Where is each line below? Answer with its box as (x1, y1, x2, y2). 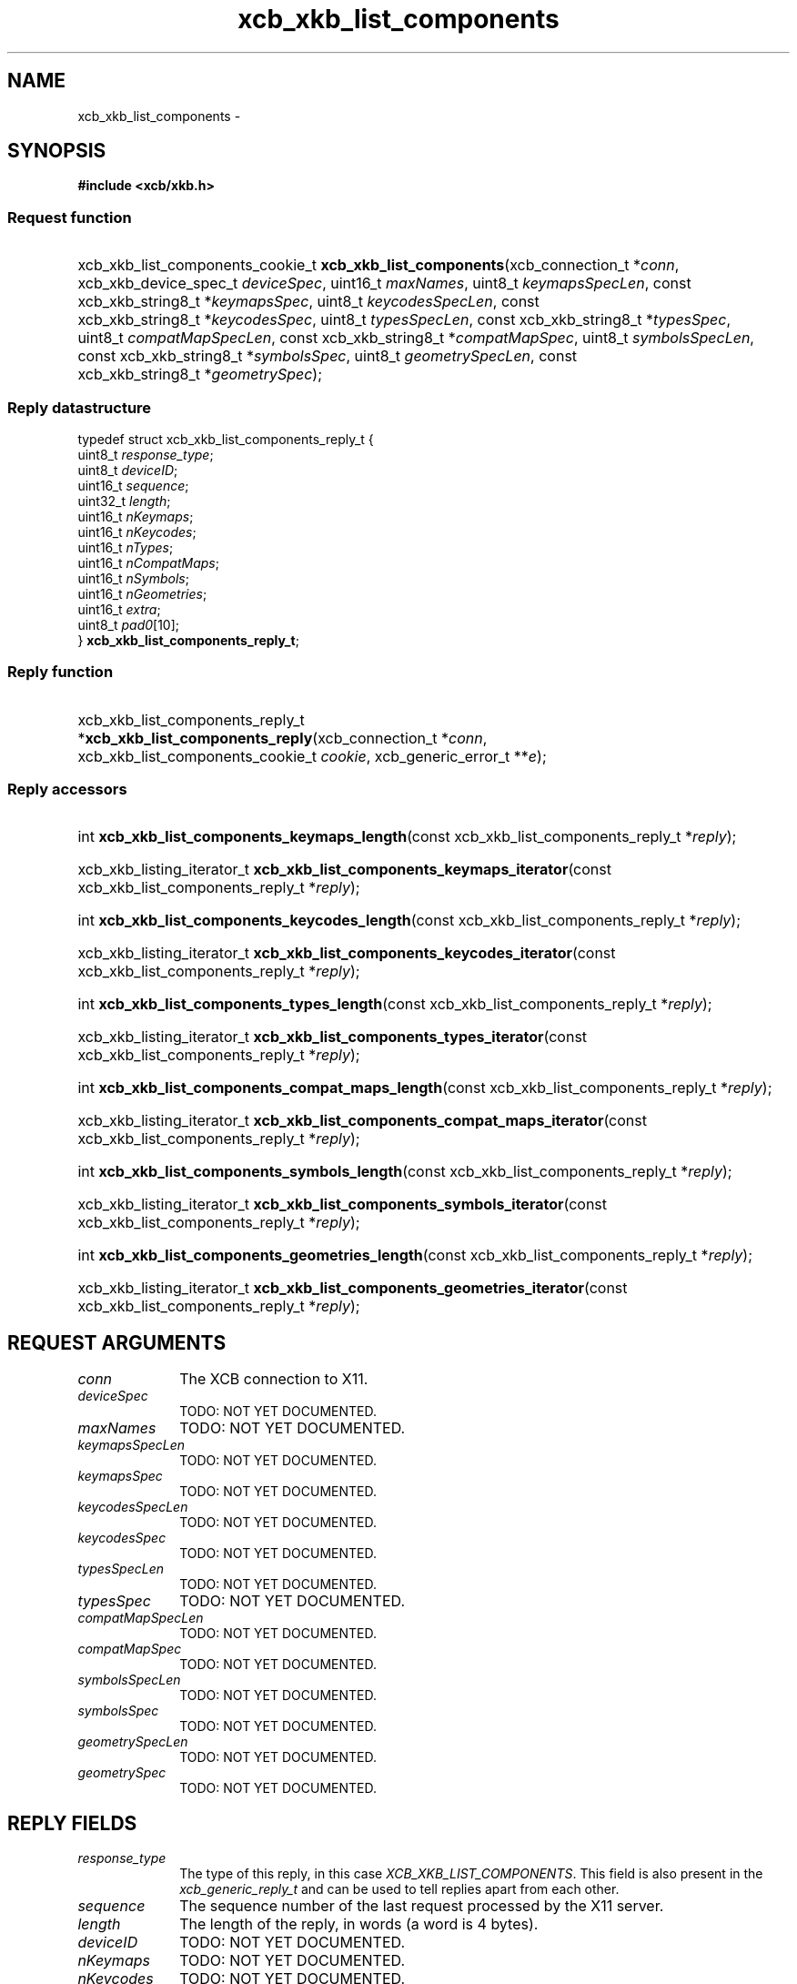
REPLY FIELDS (7, 1811, 137, 1835)
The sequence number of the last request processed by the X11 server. (179, 1897, 664, 1916)
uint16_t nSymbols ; (77, 570, 189, 586)
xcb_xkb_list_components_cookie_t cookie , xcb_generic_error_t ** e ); (77, 746, 547, 765)
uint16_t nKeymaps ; (77, 508, 194, 524)
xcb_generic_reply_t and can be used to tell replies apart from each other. (179, 1881, 620, 1898)
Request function (7, 208, 132, 227)
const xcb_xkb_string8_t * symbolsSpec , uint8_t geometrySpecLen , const (77, 347, 578, 366)
